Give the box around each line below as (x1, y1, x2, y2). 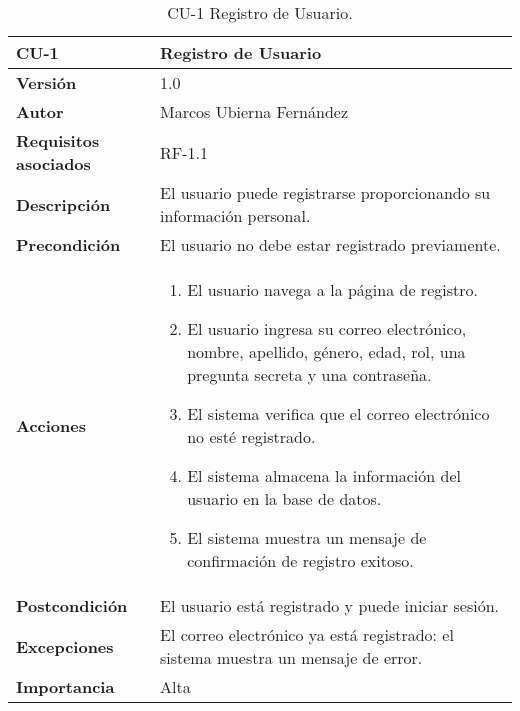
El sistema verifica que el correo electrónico (187, 402, 490, 425)
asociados (16, 152, 91, 175)
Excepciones (16, 634, 114, 658)
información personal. (159, 204, 311, 227)
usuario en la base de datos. (187, 487, 382, 510)
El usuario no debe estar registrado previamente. (159, 233, 501, 256)
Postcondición (16, 594, 128, 617)
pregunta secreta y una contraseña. (187, 363, 432, 386)
